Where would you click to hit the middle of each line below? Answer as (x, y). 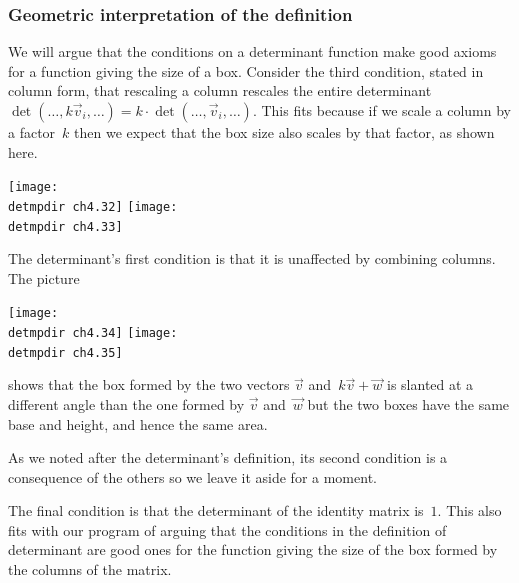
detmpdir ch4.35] (65, 352)
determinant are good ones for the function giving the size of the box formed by (253, 549)
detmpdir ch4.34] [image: (93, 333)
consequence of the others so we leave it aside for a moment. (192, 476)
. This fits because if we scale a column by (381, 110)
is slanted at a (430, 384)
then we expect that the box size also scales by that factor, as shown (284, 132)
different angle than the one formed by (126, 403)
